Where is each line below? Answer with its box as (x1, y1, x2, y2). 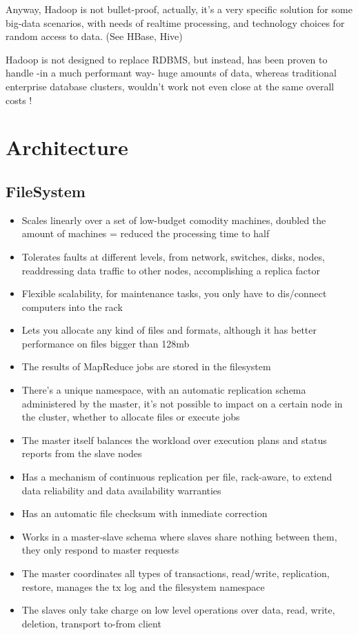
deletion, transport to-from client (21, 616, 161, 630)
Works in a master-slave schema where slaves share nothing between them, (21, 529, 337, 543)
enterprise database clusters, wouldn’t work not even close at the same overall (6, 79, 335, 93)
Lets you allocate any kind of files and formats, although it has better (21, 323, 317, 337)
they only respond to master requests (21, 543, 179, 557)
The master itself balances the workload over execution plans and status (21, 432, 327, 447)
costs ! (6, 92, 32, 107)
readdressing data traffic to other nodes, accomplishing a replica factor (21, 263, 321, 277)
